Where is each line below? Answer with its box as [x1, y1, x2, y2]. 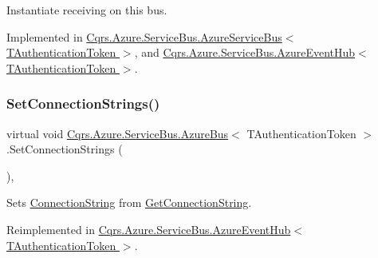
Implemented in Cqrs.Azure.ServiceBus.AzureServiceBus [6, 28, 282, 45]
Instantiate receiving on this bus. [6, 2, 167, 18]
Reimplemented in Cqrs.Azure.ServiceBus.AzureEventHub [6, 220, 291, 237]
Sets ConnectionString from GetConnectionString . [6, 194, 252, 211]
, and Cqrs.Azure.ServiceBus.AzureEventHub [134, 44, 356, 61]
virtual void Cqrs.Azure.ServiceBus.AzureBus [6, 125, 229, 141]
